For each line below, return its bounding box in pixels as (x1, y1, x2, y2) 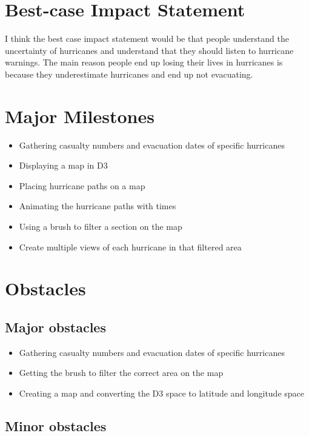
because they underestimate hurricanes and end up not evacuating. (5, 67, 253, 80)
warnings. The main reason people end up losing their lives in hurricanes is (5, 56, 283, 69)
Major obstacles (5, 317, 106, 336)
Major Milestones (5, 103, 154, 128)
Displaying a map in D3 (19, 159, 108, 172)
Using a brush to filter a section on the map (19, 220, 182, 232)
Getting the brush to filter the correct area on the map (19, 366, 224, 379)
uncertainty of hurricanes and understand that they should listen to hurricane (5, 44, 294, 56)
